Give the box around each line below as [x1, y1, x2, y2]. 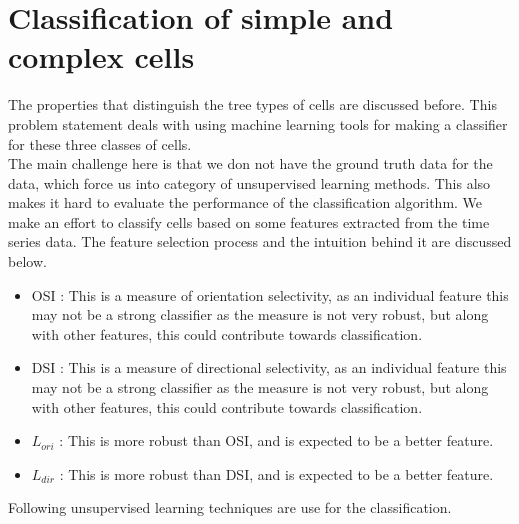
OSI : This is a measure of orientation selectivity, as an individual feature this [31, 284, 509, 305]
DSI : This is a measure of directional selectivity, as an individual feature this [31, 357, 507, 378]
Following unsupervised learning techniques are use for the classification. [8, 497, 452, 518]
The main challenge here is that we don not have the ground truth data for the [8, 153, 493, 174]
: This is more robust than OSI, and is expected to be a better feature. [59, 430, 494, 451]
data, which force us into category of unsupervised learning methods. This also [8, 172, 491, 193]
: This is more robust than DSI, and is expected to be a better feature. [59, 463, 494, 484]
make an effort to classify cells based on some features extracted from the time [8, 211, 490, 232]
